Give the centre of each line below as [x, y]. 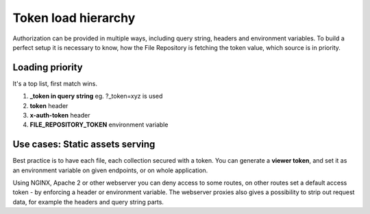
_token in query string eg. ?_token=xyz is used [96, 96]
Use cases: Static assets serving [84, 145]
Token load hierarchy [74, 18]
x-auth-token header [60, 116]
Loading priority [48, 67]
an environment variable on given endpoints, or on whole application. [110, 170]
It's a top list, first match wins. [55, 83]
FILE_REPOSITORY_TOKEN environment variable [99, 125]
